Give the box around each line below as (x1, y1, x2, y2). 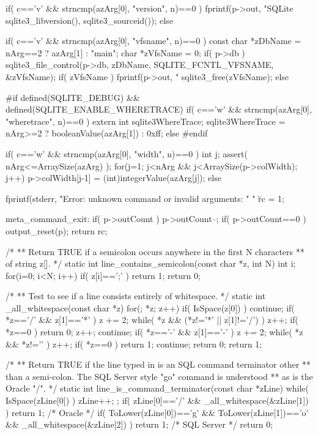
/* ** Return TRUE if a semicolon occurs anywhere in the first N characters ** (6, 245, 305, 258)
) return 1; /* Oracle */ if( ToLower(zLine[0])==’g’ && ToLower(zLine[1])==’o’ (6, 406, 309, 418)
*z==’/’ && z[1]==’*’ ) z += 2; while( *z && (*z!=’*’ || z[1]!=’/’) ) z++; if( (6, 313, 298, 326)
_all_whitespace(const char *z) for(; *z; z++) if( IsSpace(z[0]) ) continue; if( (6, 301, 295, 314)
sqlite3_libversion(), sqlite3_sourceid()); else (6, 13, 173, 26)
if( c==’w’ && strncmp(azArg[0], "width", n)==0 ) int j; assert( (6, 147, 248, 160)
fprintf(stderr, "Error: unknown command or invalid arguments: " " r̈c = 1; (6, 191, 284, 204)
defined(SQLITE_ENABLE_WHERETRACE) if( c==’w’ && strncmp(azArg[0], (6, 103, 312, 116)
